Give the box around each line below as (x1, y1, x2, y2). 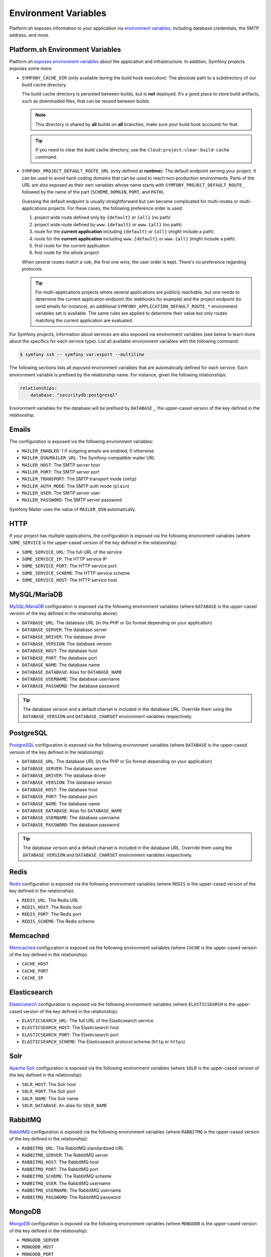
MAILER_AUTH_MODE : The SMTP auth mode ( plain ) (22, 483, 130, 489)
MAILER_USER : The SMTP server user (22, 490, 100, 496)
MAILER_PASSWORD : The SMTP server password (22, 497, 122, 503)
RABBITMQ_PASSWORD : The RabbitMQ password (22, 1194, 121, 1200)
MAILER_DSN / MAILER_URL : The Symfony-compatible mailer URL (22, 455, 156, 461)
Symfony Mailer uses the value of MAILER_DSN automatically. (9, 506, 137, 512)
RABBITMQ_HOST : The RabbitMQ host (22, 1159, 99, 1165)
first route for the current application (34, 243, 110, 249)
